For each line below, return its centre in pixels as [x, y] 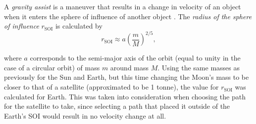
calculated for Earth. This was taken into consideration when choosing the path [125, 96]
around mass [129, 67]
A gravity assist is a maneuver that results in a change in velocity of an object [123, 6]
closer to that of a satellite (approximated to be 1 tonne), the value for [111, 87]
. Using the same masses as [199, 67]
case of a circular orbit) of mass [52, 67]
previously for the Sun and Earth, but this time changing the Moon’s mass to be [127, 77]
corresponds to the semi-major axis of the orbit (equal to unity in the [135, 58]
